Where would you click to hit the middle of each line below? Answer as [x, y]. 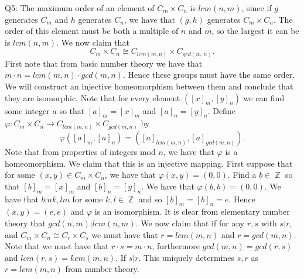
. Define [221, 110]
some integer [27, 110]
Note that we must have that [57, 246]
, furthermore [176, 246]
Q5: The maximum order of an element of [80, 8]
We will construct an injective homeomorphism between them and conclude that [149, 86]
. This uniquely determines [187, 257]
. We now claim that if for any [190, 223]
